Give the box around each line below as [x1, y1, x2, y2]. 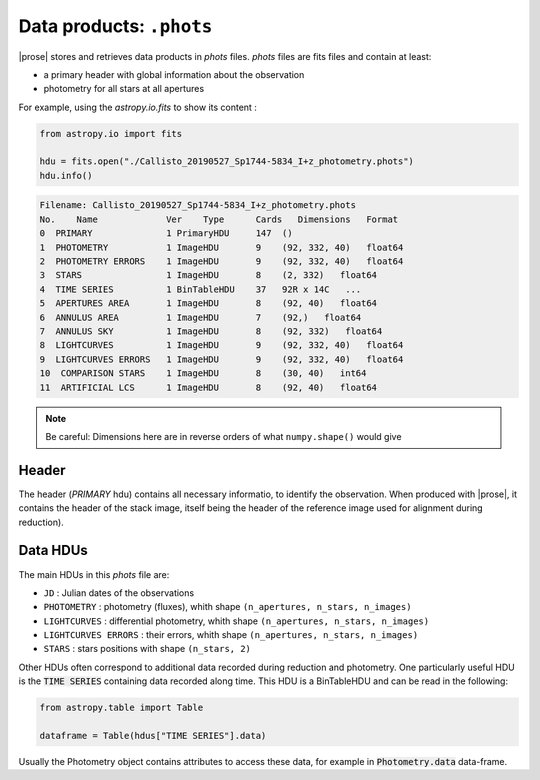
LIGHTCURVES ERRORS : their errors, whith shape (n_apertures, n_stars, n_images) [43, 629, 419, 641]
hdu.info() [39, 170, 93, 181]
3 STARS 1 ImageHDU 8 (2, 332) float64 [39, 270, 378, 281]
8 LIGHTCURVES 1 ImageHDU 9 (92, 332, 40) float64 [39, 340, 404, 351]
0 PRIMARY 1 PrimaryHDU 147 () [39, 228, 294, 239]
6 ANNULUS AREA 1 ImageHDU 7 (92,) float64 [39, 311, 362, 323]
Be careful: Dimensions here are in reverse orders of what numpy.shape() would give [45, 430, 402, 442]
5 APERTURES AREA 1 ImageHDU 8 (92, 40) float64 [39, 298, 378, 309]
